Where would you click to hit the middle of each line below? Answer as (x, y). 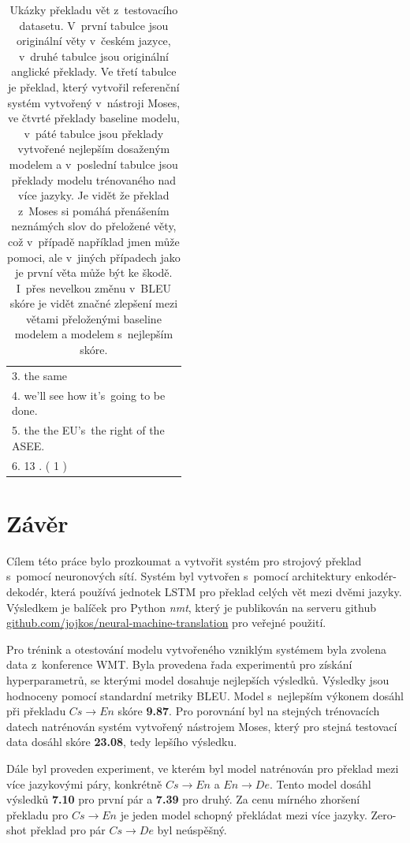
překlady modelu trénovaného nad (93, 179)
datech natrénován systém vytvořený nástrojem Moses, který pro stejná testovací (202, 726)
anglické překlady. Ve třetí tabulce (94, 71)
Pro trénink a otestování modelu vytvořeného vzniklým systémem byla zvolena (196, 649)
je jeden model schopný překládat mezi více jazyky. (244, 814)
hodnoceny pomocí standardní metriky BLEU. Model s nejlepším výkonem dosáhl (205, 695)
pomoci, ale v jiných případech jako (93, 257)
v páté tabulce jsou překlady (94, 133)
